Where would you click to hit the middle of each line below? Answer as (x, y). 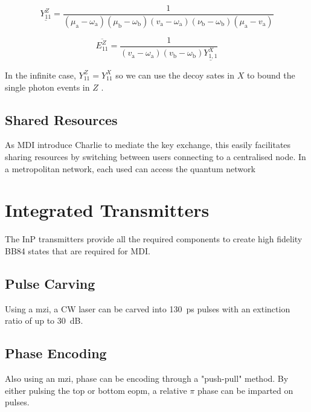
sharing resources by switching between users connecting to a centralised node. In (155, 156)
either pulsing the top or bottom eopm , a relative (96, 390)
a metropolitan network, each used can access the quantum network (130, 168)
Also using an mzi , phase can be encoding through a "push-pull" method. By (147, 378)
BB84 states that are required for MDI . (78, 250)
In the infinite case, (40, 75)
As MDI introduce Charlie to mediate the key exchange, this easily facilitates (148, 145)
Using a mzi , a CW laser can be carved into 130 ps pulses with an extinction (148, 308)
